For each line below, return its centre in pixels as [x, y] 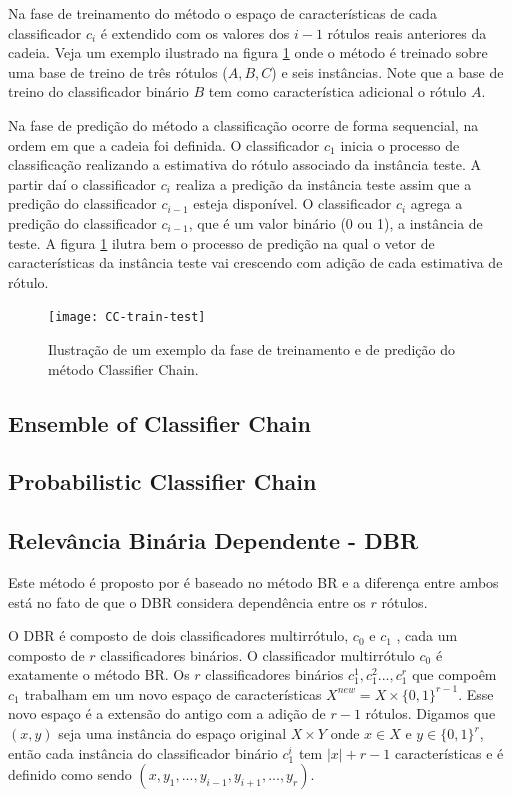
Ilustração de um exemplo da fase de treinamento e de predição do [252, 348]
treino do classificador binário [98, 91]
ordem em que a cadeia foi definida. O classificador [164, 144]
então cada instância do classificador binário [143, 752]
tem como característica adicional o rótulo [337, 91]
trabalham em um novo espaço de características [173, 693]
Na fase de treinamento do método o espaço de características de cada [222, 13]
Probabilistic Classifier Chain [162, 481]
